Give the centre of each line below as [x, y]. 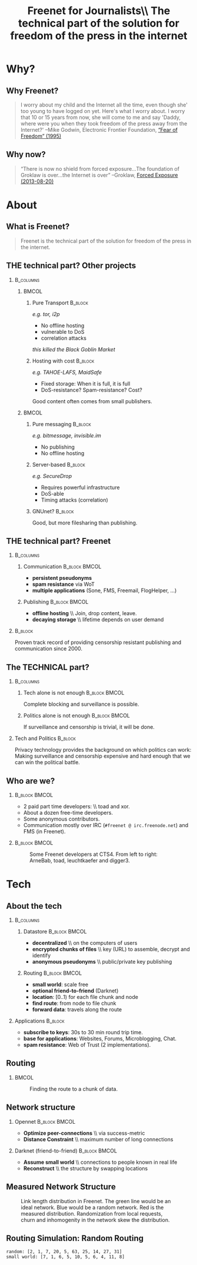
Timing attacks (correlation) [75, 500]
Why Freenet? [32, 90]
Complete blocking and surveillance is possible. [81, 704]
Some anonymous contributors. [61, 819]
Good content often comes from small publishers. [92, 401]
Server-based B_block [59, 464]
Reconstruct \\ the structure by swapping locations [86, 1168]
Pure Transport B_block [60, 303]
